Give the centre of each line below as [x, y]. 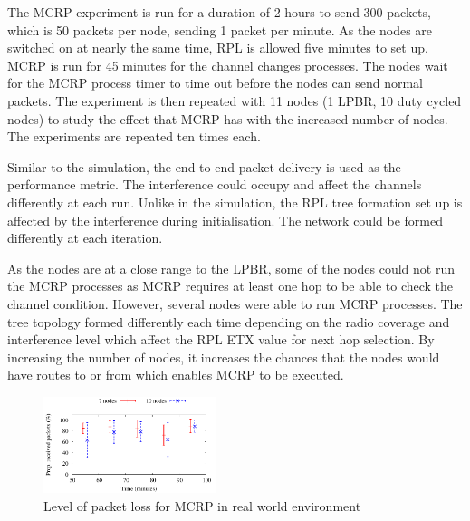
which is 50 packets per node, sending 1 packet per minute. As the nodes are [220, 29]
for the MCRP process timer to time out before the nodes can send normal [215, 83]
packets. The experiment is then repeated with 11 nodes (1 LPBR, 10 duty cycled [235, 100]
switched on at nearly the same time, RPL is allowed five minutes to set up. [218, 48]
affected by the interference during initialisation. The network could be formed [225, 220]
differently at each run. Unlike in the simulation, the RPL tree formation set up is [235, 202]
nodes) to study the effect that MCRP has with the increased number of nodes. [228, 118]
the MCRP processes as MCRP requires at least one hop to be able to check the [230, 286]
